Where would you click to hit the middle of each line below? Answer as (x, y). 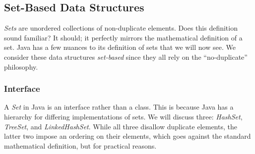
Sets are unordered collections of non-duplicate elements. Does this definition (121, 28)
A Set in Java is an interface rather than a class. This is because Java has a (119, 107)
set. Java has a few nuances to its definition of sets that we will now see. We (120, 47)
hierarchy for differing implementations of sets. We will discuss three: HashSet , (123, 116)
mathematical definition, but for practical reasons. (80, 145)
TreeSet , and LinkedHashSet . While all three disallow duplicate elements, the (121, 126)
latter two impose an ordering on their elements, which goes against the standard (127, 136)
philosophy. (21, 66)
